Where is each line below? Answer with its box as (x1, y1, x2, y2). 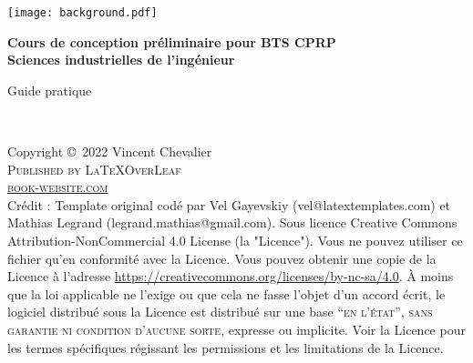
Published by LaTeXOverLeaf (7, 159, 181, 178)
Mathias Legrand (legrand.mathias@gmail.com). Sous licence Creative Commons (7, 213, 458, 232)
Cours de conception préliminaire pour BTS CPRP (7, 32, 336, 51)
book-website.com (7, 177, 108, 197)
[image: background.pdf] (7, 6, 158, 19)
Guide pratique (7, 80, 92, 99)
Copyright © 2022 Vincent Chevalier (7, 142, 212, 161)
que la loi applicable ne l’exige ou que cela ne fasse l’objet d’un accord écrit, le (7, 284, 446, 303)
